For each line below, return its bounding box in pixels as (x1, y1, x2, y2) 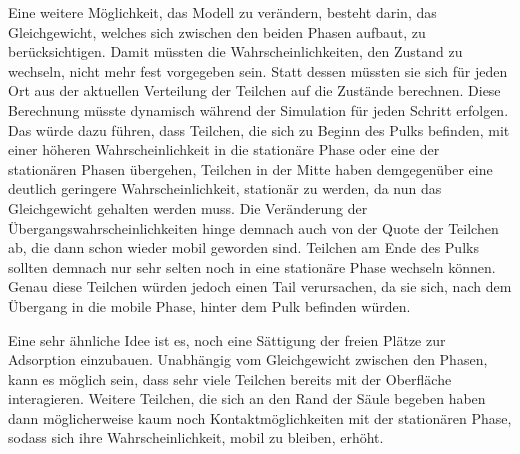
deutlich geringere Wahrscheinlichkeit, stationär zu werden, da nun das (8, 178, 442, 199)
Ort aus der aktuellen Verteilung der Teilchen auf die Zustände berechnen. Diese (8, 80, 501, 101)
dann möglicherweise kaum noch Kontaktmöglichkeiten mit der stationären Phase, (8, 407, 512, 428)
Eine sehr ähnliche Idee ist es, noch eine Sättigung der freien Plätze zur (8, 329, 446, 350)
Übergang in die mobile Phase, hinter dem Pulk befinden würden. (8, 295, 411, 316)
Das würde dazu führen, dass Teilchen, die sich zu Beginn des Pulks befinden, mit (8, 119, 510, 140)
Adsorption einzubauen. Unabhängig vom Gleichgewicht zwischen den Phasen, (8, 349, 488, 370)
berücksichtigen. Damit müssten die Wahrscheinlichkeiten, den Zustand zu (8, 41, 463, 62)
